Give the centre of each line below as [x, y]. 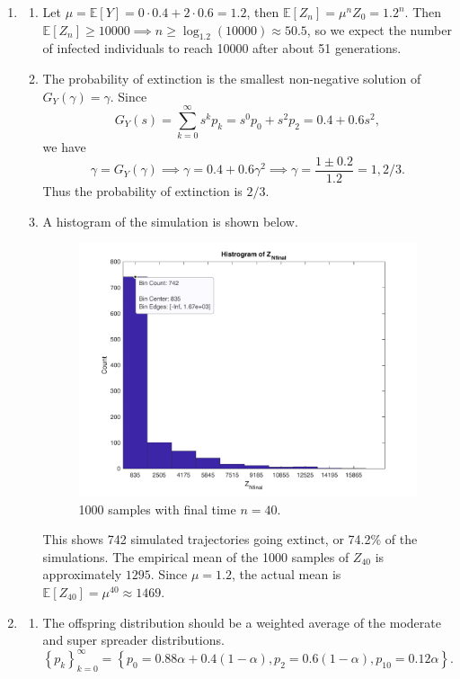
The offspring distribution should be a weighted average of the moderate [242, 622]
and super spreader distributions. [133, 640]
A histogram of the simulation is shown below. [170, 221]
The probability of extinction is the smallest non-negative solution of [232, 78]
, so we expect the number [379, 29]
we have [64, 147]
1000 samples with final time [157, 509]
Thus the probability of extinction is [142, 190]
